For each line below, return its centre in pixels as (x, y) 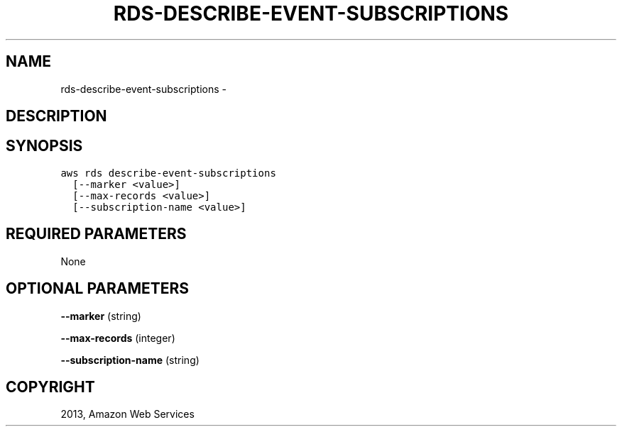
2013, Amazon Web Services (127, 414)
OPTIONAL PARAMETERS (98, 289)
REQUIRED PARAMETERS (96, 234)
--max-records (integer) (118, 338)
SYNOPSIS (44, 146)
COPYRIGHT (50, 387)
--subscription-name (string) (130, 360)
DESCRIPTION (56, 116)
